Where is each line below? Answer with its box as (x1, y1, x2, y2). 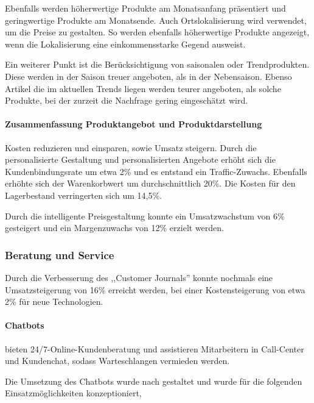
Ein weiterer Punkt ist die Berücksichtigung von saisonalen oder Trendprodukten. (5, 58, 310, 71)
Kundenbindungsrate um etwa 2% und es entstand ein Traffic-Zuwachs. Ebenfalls (5, 165, 307, 177)
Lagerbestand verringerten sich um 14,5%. (5, 188, 162, 201)
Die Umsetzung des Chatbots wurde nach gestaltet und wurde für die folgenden (5, 374, 302, 387)
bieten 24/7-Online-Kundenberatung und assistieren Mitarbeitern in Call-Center (5, 342, 304, 355)
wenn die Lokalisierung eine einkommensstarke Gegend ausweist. (5, 37, 246, 50)
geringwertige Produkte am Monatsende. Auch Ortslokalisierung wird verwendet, (5, 13, 307, 26)
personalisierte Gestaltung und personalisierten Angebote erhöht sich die (5, 153, 276, 166)
